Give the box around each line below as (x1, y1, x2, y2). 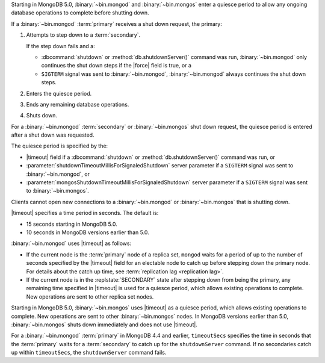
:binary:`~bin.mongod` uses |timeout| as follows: (11, 240, 132, 247)
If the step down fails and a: (26, 42, 96, 49)
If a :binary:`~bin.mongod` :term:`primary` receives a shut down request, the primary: (11, 20, 222, 27)
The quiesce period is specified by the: (11, 142, 108, 150)
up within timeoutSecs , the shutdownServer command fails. (11, 349, 167, 356)
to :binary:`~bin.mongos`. (26, 187, 90, 194)
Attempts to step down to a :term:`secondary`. (26, 31, 141, 39)
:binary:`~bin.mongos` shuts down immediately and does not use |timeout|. (11, 321, 198, 328)
